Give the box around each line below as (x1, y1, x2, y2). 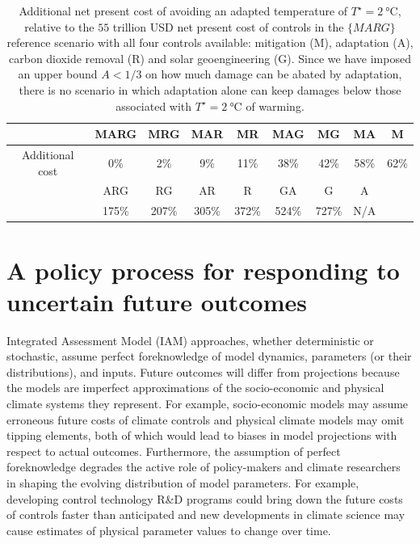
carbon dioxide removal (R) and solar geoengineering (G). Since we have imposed (9, 49, 411, 66)
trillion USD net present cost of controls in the (112, 18, 344, 35)
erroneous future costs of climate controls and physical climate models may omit (6, 411, 405, 428)
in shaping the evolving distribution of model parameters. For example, (6, 474, 359, 491)
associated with (115, 97, 192, 114)
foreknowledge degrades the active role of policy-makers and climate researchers (6, 458, 401, 475)
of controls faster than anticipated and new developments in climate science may (6, 506, 405, 523)
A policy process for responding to (6, 253, 400, 286)
